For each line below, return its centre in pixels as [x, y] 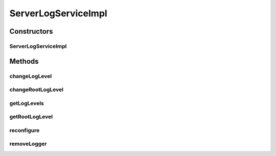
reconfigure [25, 130]
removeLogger [28, 144]
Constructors [31, 31]
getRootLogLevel [31, 117]
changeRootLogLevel [37, 90]
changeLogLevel [31, 76]
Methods [24, 61]
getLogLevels [27, 103]
